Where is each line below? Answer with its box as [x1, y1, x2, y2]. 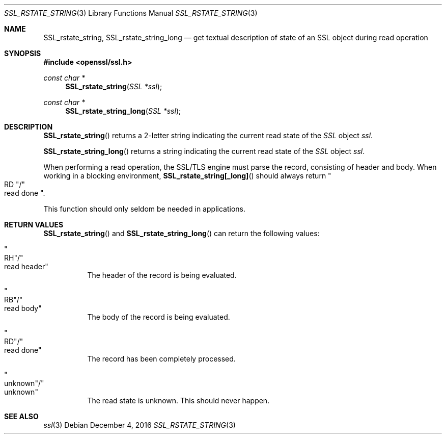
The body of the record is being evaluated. [87, 313, 230, 321]
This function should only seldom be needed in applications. [43, 204, 245, 213]
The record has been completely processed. [87, 354, 236, 363]
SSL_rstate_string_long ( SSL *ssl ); [65, 107, 181, 115]
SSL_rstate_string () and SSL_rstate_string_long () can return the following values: [43, 229, 320, 238]
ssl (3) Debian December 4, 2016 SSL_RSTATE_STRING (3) [43, 421, 236, 429]
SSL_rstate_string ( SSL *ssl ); [65, 82, 162, 91]
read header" [4, 262, 48, 271]
